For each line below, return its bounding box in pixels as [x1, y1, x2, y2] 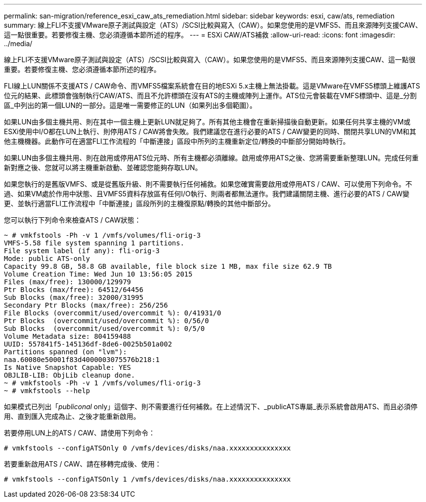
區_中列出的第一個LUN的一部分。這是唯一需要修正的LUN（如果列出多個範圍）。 [4, 101, 257, 109]
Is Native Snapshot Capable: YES [4, 364, 131, 371]
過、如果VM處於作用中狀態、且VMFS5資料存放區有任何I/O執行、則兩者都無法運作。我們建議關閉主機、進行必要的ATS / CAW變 [4, 190, 409, 198]
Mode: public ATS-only [4, 255, 90, 262]
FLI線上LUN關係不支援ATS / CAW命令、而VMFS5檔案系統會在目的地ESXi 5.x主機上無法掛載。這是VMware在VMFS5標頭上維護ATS [4, 82, 420, 90]
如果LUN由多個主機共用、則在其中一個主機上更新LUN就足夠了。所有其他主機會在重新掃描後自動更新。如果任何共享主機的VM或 [4, 118, 411, 126]
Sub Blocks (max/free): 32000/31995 [4, 294, 143, 301]
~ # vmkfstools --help [4, 387, 90, 395]
